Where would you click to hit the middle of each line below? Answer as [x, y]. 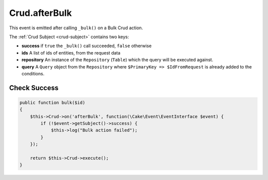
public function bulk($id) [52, 102]
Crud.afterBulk [40, 13]
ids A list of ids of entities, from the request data [71, 53]
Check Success [34, 88]
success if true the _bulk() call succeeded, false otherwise [87, 46]
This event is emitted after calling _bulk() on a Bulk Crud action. [76, 28]
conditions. [33, 73]
